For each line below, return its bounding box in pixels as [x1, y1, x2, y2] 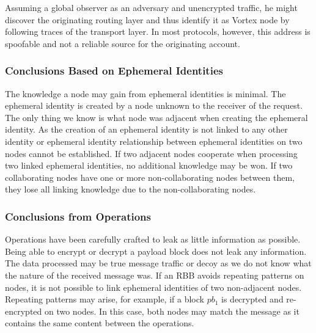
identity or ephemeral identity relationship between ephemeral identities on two [5, 134, 303, 147]
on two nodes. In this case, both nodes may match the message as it [44, 304, 299, 317]
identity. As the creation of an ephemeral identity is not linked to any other [5, 123, 288, 136]
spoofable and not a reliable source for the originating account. [5, 37, 240, 49]
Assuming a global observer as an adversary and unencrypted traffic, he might [5, 1, 298, 13]
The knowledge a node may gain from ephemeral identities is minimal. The [5, 87, 286, 100]
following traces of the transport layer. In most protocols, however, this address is [5, 25, 310, 38]
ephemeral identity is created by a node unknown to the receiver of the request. [5, 99, 303, 112]
